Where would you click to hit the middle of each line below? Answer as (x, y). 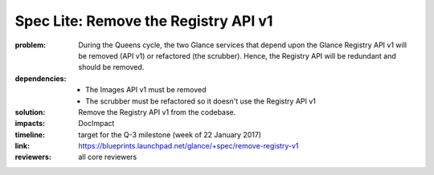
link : (23, 146)
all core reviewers (108, 157)
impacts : (30, 124)
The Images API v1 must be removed (146, 90)
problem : (31, 45)
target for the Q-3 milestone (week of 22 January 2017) (170, 134)
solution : (30, 112)
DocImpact (96, 124)
